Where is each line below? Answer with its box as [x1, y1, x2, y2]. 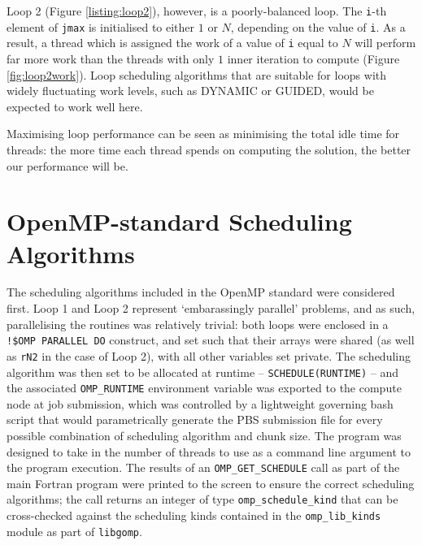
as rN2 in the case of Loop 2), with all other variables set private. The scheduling [7, 347, 411, 364]
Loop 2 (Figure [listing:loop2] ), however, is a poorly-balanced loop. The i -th [7, 2, 387, 19]
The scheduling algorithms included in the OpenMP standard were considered [7, 283, 395, 301]
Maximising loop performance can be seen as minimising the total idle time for [7, 125, 400, 142]
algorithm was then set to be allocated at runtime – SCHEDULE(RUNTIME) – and [7, 363, 399, 380]
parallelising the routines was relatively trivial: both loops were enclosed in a [7, 315, 389, 332]
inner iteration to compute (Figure [227, 50, 400, 67]
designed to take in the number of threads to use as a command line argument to [7, 443, 411, 460]
